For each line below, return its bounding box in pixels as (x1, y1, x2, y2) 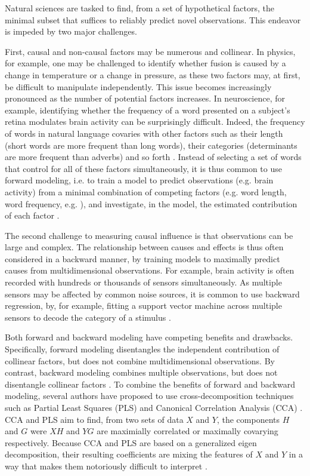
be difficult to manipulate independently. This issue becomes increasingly (5, 80, 272, 93)
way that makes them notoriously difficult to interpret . (5, 459, 207, 472)
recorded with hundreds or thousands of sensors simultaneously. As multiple (5, 276, 282, 288)
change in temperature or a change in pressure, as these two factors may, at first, (5, 68, 300, 81)
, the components (216, 413, 280, 425)
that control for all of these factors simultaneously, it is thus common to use (5, 162, 282, 174)
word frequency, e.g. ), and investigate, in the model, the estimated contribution (5, 197, 297, 210)
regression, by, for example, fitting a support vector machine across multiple (5, 299, 282, 312)
